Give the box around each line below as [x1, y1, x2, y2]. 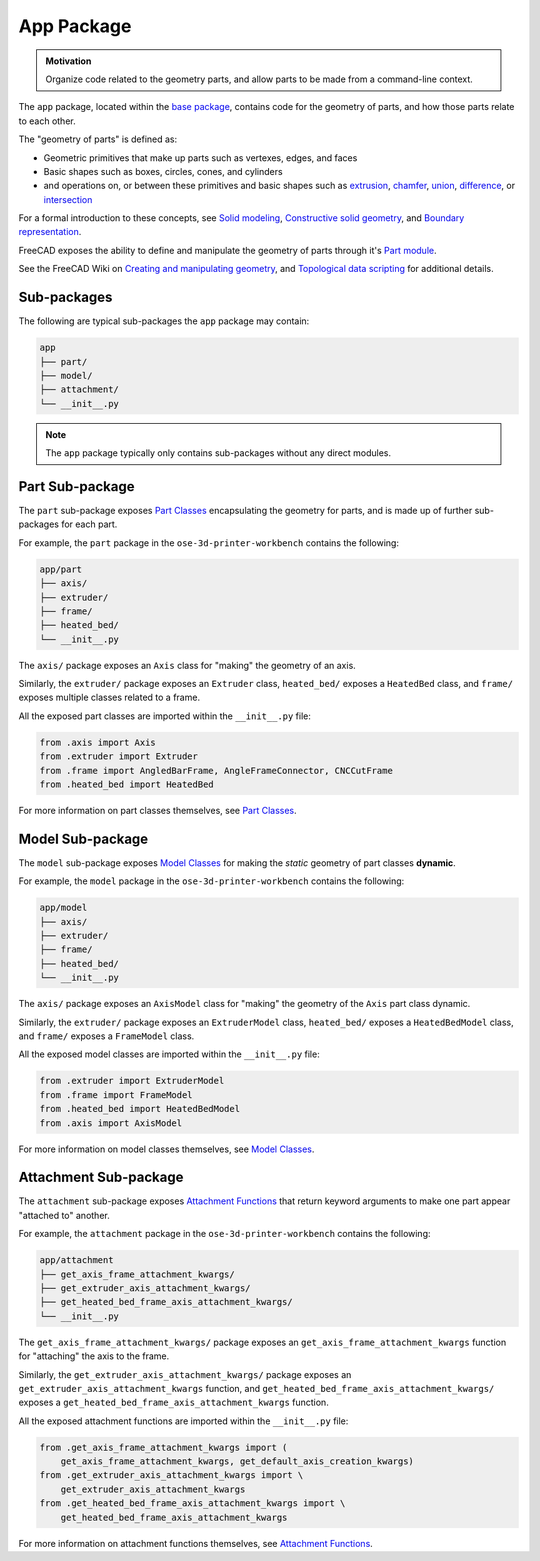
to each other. [18, 115, 76, 127]
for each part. [61, 518, 118, 530]
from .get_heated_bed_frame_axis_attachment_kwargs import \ [39, 1498, 346, 1509]
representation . [18, 226, 82, 238]
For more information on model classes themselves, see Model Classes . [18, 1143, 315, 1155]
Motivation [45, 55, 92, 67]
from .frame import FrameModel [39, 1089, 194, 1100]
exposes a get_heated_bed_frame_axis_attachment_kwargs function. [18, 1396, 329, 1409]
